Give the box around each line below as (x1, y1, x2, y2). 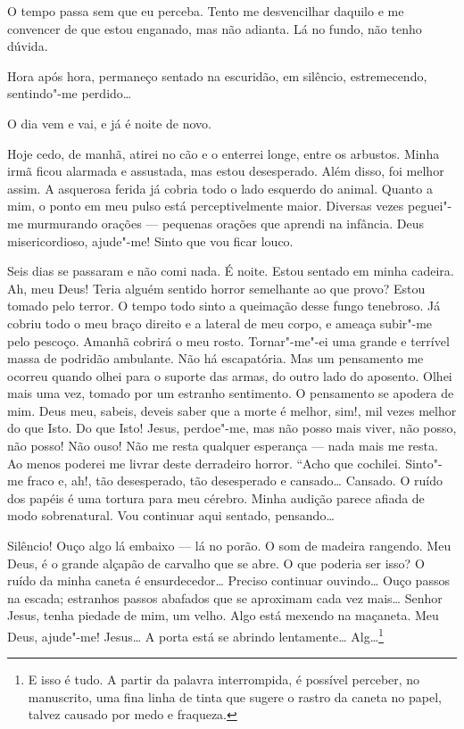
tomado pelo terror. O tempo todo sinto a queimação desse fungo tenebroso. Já (7, 296, 441, 315)
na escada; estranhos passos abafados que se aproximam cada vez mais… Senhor (7, 588, 443, 607)
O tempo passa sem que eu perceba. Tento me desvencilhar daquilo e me (7, 2, 404, 20)
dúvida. (7, 37, 48, 55)
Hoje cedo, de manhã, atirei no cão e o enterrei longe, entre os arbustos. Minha (7, 144, 440, 162)
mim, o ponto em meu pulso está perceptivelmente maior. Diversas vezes (7, 196, 404, 215)
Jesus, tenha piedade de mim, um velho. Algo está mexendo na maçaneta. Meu (7, 606, 439, 625)
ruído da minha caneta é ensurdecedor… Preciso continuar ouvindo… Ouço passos (7, 571, 450, 590)
